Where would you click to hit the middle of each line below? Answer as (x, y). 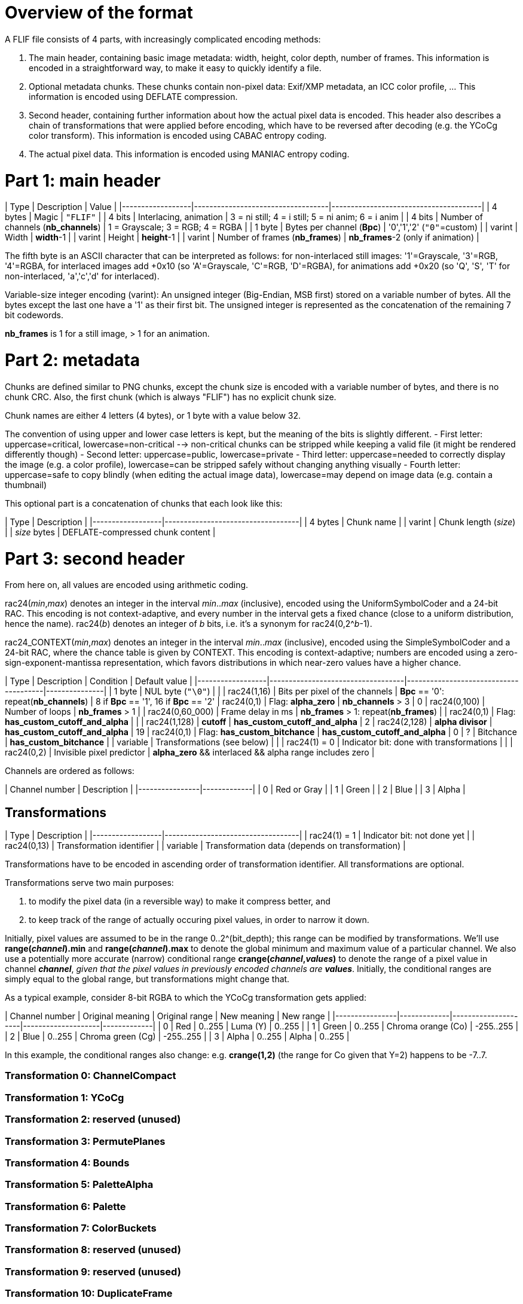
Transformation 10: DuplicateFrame (89, 1294)
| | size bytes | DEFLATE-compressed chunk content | (110, 532)
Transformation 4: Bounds (67, 1163)
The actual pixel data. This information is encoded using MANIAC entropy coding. (189, 154)
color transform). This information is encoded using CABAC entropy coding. (178, 135)
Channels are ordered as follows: (70, 771)
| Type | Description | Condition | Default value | (99, 681)
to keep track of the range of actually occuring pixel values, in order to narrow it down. (199, 920)
